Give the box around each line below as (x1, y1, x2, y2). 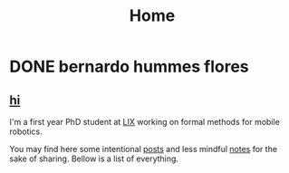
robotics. (9, 126, 43, 137)
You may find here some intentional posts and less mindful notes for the (9, 144, 278, 154)
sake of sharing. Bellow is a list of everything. (9, 153, 179, 164)
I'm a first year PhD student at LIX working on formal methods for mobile (9, 117, 281, 127)
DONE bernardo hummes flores (9, 56, 249, 77)
